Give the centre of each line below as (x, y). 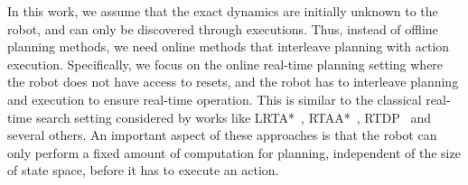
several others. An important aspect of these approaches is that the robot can (222, 135)
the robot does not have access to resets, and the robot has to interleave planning (233, 82)
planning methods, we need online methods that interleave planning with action (229, 46)
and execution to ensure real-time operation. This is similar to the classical (215, 99)
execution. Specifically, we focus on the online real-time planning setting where (225, 64)
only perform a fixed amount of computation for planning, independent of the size (234, 152)
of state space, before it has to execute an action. (143, 170)
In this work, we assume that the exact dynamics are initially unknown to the (223, 11)
